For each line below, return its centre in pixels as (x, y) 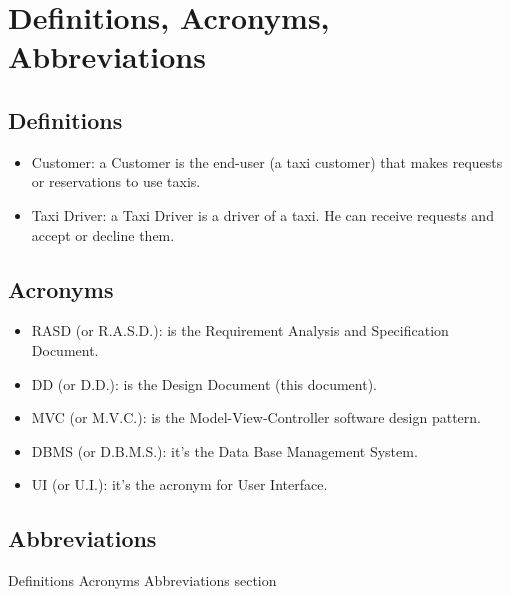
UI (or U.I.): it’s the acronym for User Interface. (179, 484)
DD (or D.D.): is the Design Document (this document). (204, 383)
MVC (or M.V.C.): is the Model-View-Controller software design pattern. (256, 417)
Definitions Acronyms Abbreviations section (142, 580)
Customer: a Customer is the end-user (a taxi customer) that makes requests (267, 161)
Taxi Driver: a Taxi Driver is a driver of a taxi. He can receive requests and (262, 214)
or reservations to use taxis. (116, 181)
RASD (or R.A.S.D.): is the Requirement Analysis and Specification (240, 330)
